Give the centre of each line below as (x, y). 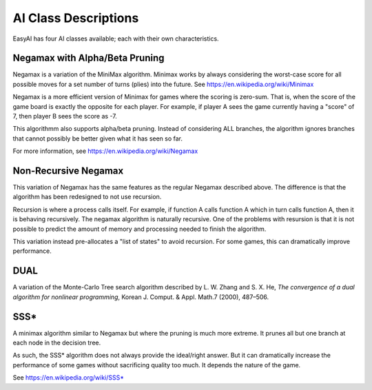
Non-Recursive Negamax (68, 171)
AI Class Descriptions (76, 18)
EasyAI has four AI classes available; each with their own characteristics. (116, 39)
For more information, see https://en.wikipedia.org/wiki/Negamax (105, 151)
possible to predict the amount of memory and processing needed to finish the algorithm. (139, 229)
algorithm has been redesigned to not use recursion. (87, 197)
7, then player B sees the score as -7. (65, 116)
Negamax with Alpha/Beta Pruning (89, 58)
